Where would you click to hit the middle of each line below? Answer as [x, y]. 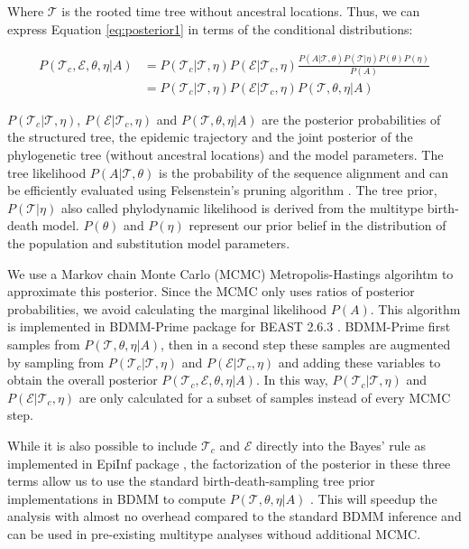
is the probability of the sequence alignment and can [304, 172]
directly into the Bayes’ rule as [341, 445]
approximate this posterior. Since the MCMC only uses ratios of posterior [211, 291]
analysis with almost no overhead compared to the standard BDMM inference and [234, 516]
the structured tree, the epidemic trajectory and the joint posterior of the [210, 137]
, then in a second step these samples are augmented [306, 344]
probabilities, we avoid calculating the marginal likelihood [167, 308]
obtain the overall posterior [83, 380]
